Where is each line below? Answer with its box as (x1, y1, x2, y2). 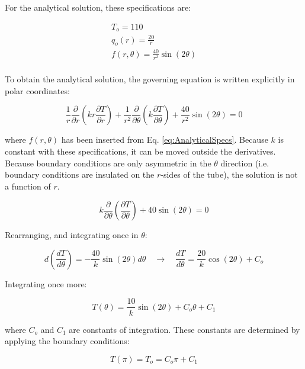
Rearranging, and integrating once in (5, 229, 139, 241)
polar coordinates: (5, 84, 70, 97)
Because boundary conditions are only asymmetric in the (5, 156, 211, 169)
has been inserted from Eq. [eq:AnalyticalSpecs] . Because (61, 133, 268, 146)
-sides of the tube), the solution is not (160, 168, 298, 181)
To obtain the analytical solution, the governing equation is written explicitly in (5, 73, 295, 85)
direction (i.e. (220, 156, 269, 169)
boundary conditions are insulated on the (5, 168, 155, 181)
